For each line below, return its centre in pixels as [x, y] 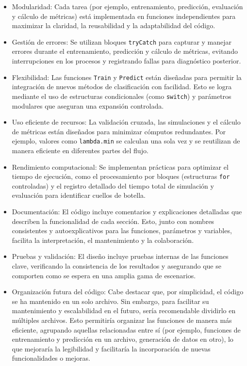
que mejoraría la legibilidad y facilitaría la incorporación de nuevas [111, 348]
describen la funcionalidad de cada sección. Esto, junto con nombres [113, 221]
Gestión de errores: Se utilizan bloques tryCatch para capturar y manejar [122, 41]
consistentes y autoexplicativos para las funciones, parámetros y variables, [122, 231]
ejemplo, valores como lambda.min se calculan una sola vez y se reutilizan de [126, 141]
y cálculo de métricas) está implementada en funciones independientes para [124, 16]
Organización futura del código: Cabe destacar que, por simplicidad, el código [128, 292]
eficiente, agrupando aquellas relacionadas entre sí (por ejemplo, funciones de [126, 329]
